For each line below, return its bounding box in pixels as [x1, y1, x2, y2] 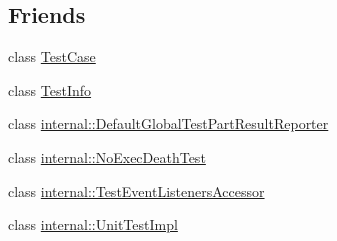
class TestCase [8, 46, 96, 67]
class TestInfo [8, 79, 92, 100]
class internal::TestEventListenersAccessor [8, 180, 265, 201]
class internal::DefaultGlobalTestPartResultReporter [8, 113, 329, 134]
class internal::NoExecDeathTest [8, 146, 206, 167]
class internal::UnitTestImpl [8, 214, 178, 235]
